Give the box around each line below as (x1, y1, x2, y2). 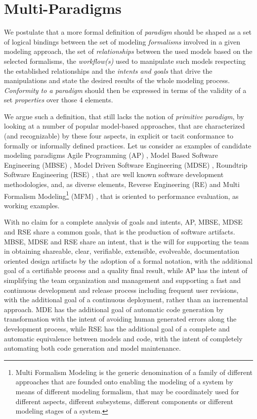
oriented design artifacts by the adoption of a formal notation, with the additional (4, 255, 253, 266)
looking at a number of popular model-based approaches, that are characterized (4, 121, 245, 131)
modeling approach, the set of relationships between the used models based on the (4, 46, 253, 56)
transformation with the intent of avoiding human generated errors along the (4, 314, 237, 324)
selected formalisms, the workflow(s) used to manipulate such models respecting (4, 55, 246, 66)
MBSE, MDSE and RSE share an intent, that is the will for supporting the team (4, 236, 249, 246)
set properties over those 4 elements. (4, 94, 113, 105)
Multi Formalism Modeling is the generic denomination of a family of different (15, 367, 253, 377)
